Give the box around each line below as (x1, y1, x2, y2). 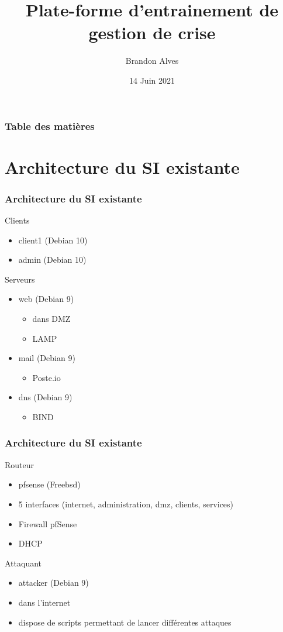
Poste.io (32, 371, 61, 383)
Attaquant (5, 557, 42, 569)
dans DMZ (32, 312, 71, 324)
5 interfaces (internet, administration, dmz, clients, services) (18, 497, 234, 510)
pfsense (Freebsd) (18, 478, 81, 490)
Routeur (5, 458, 34, 470)
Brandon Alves (125, 54, 179, 67)
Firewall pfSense (18, 517, 77, 530)
